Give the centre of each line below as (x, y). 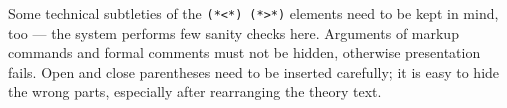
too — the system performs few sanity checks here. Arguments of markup (233, 32)
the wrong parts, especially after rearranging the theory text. (195, 91)
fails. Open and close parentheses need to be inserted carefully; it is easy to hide (254, 71)
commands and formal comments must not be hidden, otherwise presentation (244, 52)
